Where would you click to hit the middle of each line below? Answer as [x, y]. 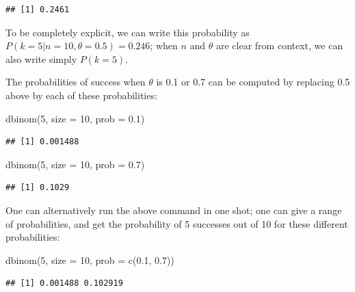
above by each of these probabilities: [81, 95]
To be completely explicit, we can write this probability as [128, 32]
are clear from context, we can [279, 45]
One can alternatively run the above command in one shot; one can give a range [174, 210]
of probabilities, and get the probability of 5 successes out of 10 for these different [177, 223]
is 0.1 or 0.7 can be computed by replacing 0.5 [253, 82]
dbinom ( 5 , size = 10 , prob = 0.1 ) [75, 118]
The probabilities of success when [76, 82]
